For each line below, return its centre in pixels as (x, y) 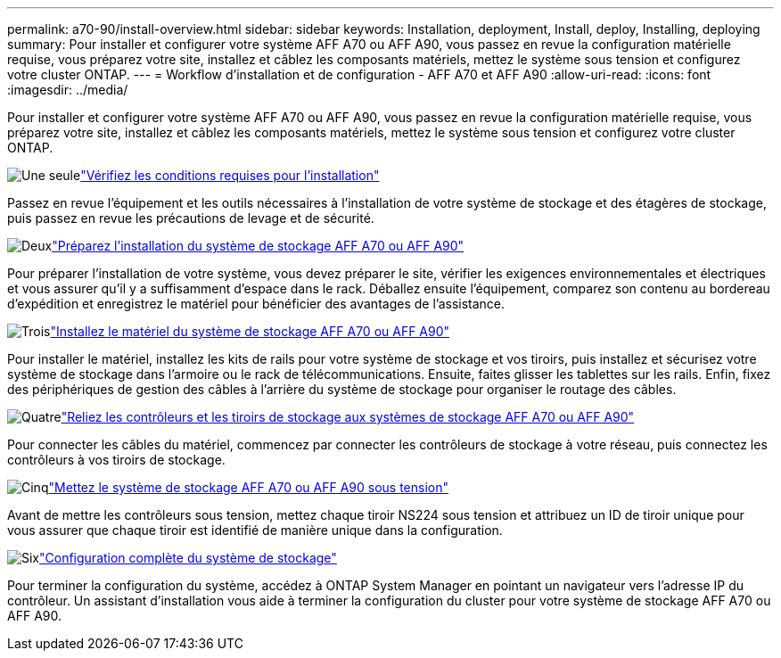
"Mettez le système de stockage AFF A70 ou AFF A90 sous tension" (249, 487)
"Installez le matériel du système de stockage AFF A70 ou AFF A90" (250, 331)
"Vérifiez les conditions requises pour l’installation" (230, 175)
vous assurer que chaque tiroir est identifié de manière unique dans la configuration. (255, 530)
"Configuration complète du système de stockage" (188, 558)
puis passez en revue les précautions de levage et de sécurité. (191, 218)
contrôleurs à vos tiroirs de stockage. (116, 460)
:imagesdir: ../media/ (68, 90)
